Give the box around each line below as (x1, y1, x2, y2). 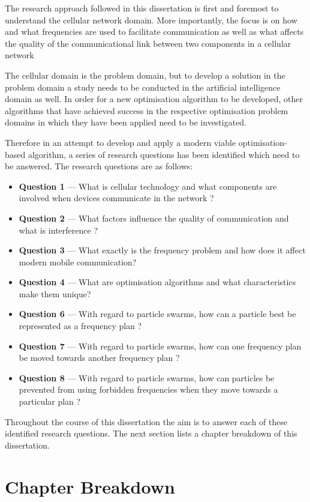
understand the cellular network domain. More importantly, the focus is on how (5, 13, 297, 26)
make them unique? (19, 287, 91, 300)
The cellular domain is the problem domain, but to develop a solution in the (5, 68, 285, 81)
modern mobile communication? (19, 255, 137, 268)
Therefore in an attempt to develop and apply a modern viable (5, 136, 236, 148)
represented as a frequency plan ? (19, 319, 142, 332)
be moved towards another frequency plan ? (19, 351, 180, 364)
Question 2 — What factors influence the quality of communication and (19, 211, 289, 224)
